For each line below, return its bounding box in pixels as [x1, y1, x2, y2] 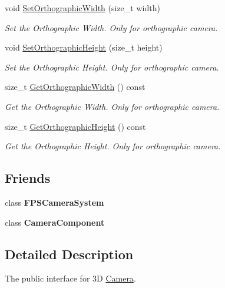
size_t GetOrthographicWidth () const [5, 81, 145, 93]
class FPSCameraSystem [5, 196, 104, 208]
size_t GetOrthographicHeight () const [5, 120, 146, 132]
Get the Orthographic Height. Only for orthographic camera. [5, 140, 221, 152]
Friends [5, 169, 51, 187]
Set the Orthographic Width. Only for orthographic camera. [5, 21, 218, 34]
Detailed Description [5, 245, 134, 263]
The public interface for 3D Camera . [5, 272, 136, 284]
